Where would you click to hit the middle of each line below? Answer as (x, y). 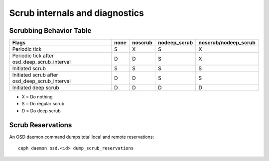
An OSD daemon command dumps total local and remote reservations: (82, 137)
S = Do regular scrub (43, 104)
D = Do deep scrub (41, 111)
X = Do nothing (37, 97)
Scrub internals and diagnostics (77, 13)
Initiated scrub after (35, 75)
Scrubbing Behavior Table (50, 31)
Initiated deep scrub (36, 88)
